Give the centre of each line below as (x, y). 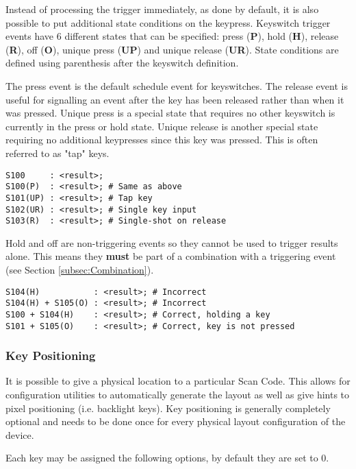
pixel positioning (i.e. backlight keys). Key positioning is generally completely (168, 408)
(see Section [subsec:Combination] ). (80, 269)
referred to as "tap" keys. (58, 153)
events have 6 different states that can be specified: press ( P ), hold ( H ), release (172, 36)
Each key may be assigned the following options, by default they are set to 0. (167, 458)
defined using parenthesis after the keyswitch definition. (122, 63)
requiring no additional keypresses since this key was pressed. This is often (162, 140)
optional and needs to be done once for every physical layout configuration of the (176, 421)
